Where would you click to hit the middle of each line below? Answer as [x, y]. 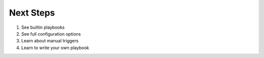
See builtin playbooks [43, 27]
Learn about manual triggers [50, 41]
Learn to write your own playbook [55, 48]
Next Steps [32, 13]
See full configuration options [51, 34]
